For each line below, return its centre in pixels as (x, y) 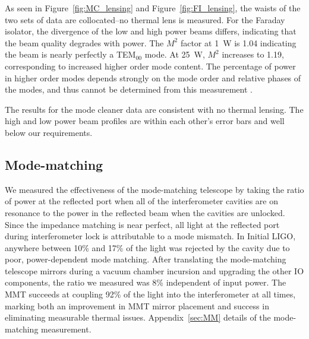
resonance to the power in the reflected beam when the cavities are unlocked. (145, 212)
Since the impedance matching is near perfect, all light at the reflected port (142, 224)
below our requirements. (49, 132)
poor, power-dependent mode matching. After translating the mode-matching (146, 259)
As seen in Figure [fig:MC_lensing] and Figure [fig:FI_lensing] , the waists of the (153, 8)
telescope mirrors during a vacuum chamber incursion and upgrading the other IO (154, 270)
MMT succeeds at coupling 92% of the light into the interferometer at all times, (150, 294)
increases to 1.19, (253, 54)
